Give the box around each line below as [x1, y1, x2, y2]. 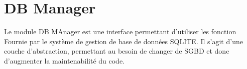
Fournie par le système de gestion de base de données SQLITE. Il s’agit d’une [4, 36, 243, 46]
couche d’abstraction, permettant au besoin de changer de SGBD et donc [4, 46, 229, 56]
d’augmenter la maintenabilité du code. [4, 55, 125, 66]
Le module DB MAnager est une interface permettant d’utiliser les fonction [4, 26, 236, 37]
